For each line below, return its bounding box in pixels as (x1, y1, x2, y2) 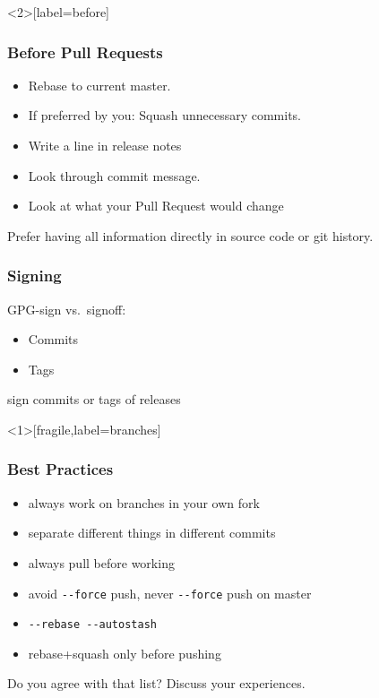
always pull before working (28, 553, 175, 572)
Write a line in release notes (28, 136, 182, 154)
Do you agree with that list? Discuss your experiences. (7, 674, 306, 693)
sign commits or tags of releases (7, 390, 181, 409)
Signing (7, 264, 62, 287)
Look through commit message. (28, 166, 201, 185)
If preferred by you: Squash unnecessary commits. (28, 106, 301, 125)
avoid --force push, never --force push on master (28, 583, 312, 602)
